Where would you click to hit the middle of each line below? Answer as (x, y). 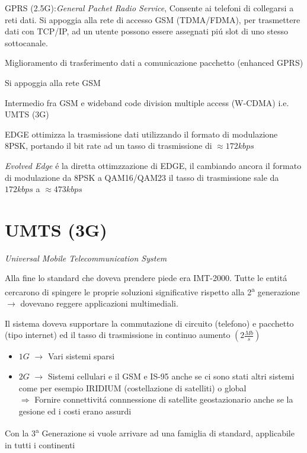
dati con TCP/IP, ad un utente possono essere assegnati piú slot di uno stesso (146, 31)
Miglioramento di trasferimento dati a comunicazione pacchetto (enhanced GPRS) (154, 63)
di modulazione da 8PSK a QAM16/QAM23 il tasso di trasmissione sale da (142, 177)
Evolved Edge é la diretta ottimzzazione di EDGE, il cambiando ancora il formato (153, 165)
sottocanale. (26, 42)
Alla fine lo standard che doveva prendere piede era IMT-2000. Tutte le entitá (146, 278)
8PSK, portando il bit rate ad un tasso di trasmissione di (108, 146)
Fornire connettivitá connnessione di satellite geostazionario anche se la (164, 399)
